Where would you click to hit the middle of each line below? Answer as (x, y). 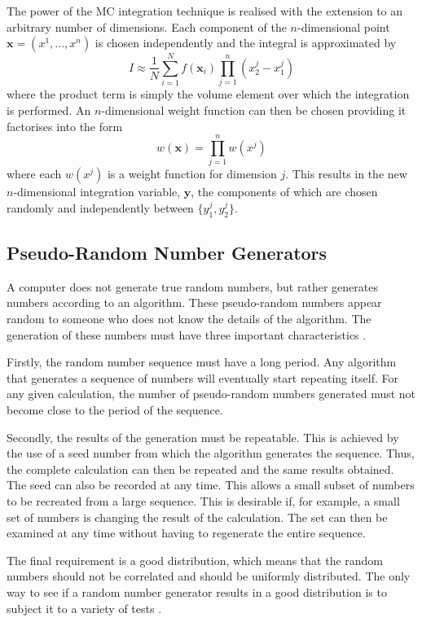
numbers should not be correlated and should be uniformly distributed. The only (209, 576)
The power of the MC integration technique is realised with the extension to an (205, 11)
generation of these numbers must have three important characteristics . (187, 334)
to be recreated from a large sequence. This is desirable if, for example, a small (203, 500)
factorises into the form (65, 126)
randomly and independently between (100, 207)
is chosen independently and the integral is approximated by (246, 43)
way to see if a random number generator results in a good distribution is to (197, 591)
